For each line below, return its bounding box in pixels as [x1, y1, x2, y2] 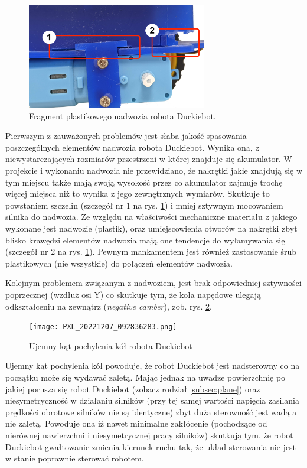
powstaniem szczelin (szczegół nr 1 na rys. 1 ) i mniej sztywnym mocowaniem [5, 199, 283, 211]
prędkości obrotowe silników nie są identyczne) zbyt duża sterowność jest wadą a [5, 405, 297, 418]
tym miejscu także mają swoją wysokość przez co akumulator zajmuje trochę [5, 175, 283, 188]
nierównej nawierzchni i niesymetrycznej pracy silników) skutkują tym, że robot [5, 428, 293, 441]
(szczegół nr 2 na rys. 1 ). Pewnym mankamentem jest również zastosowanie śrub [5, 245, 297, 258]
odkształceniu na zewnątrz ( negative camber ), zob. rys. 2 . [5, 300, 212, 312]
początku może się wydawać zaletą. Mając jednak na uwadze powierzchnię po [5, 371, 286, 383]
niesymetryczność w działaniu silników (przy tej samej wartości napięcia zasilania [5, 394, 299, 407]
